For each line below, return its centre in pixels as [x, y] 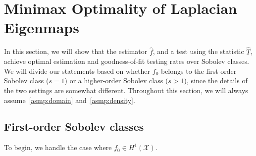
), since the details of [216, 80]
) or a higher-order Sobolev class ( [116, 80]
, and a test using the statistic [198, 51]
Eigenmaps [42, 27]
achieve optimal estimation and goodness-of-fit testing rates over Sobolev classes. [127, 61]
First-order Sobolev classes [74, 127]
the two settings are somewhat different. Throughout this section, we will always [126, 90]
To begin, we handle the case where [58, 147]
